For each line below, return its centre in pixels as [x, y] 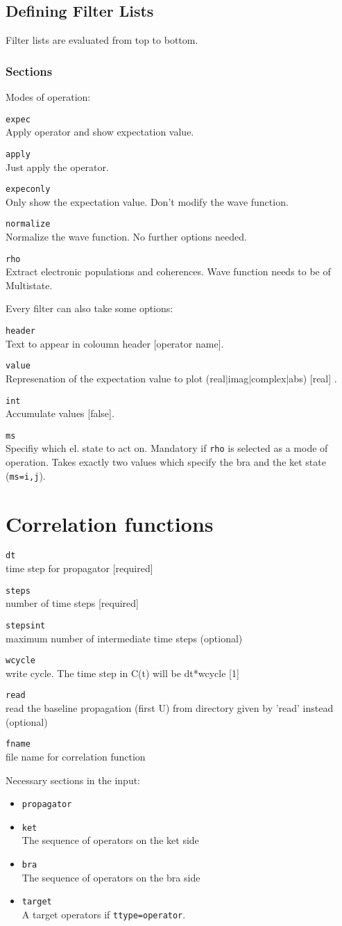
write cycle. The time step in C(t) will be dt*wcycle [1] [122, 673]
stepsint [26, 625]
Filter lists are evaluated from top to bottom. [102, 40]
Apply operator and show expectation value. [100, 132]
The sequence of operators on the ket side [110, 840]
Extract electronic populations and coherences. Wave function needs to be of [168, 271]
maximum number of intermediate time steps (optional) [124, 638]
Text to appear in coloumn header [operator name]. [115, 343]
